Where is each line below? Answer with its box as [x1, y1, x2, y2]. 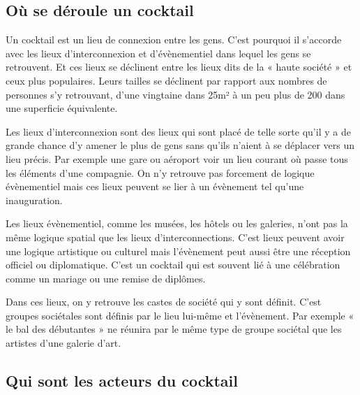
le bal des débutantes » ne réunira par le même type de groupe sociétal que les [6, 322, 342, 336]
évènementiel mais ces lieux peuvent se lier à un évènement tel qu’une [6, 179, 304, 194]
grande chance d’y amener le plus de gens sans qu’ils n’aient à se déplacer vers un [6, 138, 354, 152]
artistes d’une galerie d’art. [6, 336, 121, 350]
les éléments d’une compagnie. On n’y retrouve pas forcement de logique [6, 165, 315, 180]
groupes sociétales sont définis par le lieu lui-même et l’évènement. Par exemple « [6, 308, 354, 322]
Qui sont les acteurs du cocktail [6, 370, 238, 392]
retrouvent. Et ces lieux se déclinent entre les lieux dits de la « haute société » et [6, 59, 352, 74]
